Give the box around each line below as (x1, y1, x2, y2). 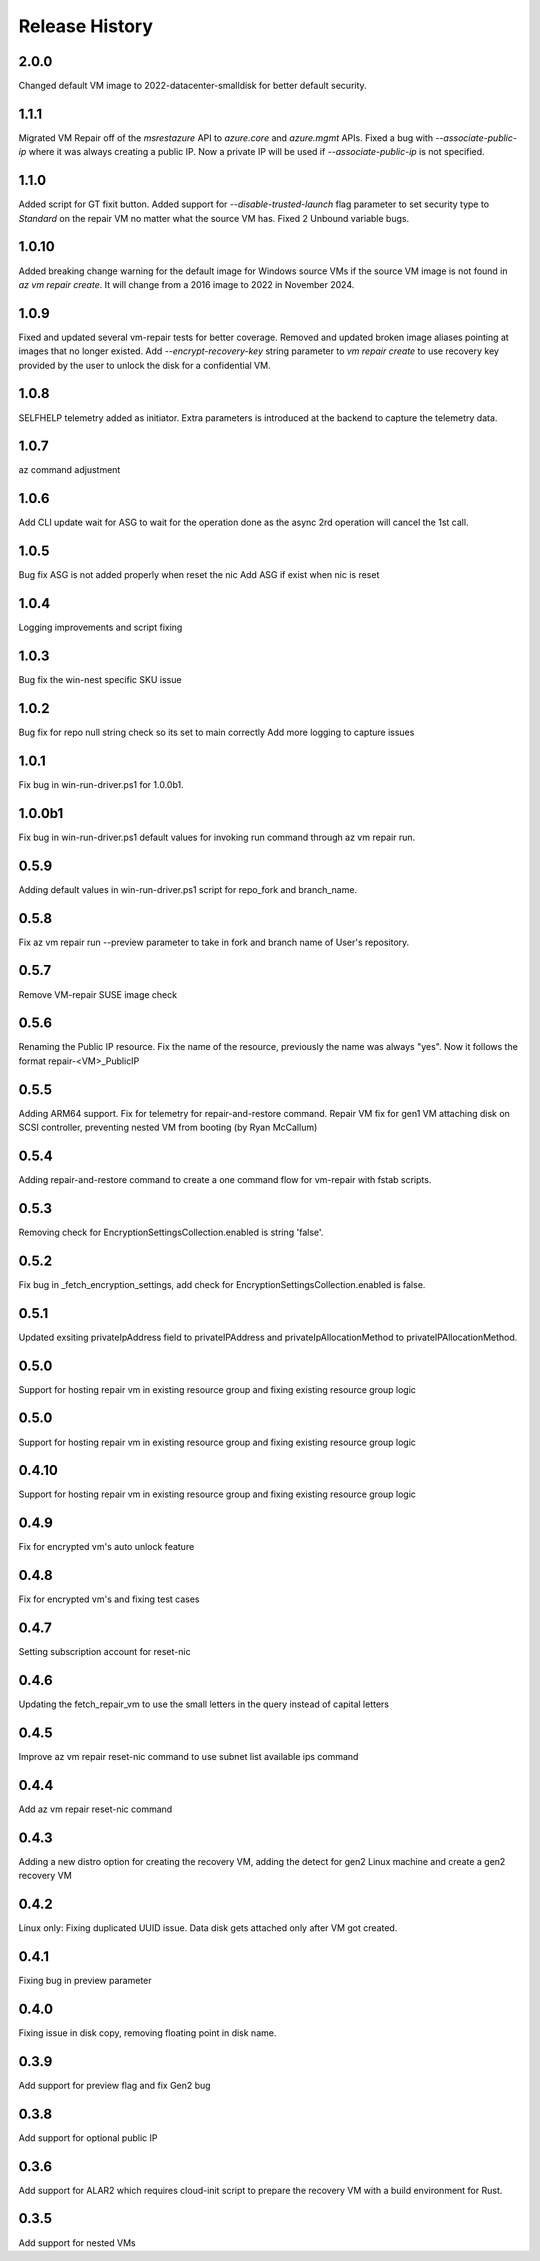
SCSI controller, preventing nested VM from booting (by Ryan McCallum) (18, 1121, 318, 1134)
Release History (18, 15, 154, 37)
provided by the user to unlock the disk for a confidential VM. (18, 359, 271, 371)
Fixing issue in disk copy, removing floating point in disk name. (18, 2026, 277, 2039)
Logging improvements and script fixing (18, 621, 183, 634)
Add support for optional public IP (18, 2131, 158, 2144)
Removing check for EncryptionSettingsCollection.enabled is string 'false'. (18, 1226, 324, 1238)
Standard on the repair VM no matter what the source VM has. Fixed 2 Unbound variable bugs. (18, 212, 410, 224)
